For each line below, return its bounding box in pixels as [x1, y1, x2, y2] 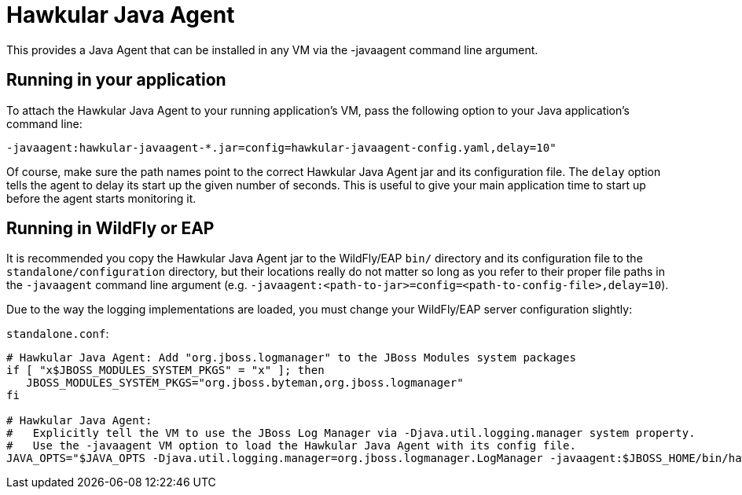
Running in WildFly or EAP [6, 218, 215, 239]
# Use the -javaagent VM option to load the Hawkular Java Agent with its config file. [6, 439, 576, 453]
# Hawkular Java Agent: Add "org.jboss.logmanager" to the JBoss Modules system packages [6, 351, 576, 365]
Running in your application [6, 70, 226, 90]
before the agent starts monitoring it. [6, 191, 197, 205]
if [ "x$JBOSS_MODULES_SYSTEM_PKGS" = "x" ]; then [6, 364, 325, 377]
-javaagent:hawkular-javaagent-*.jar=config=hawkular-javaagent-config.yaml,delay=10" [6, 141, 556, 154]
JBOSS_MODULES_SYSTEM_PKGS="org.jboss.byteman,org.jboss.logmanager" [26, 376, 464, 390]
